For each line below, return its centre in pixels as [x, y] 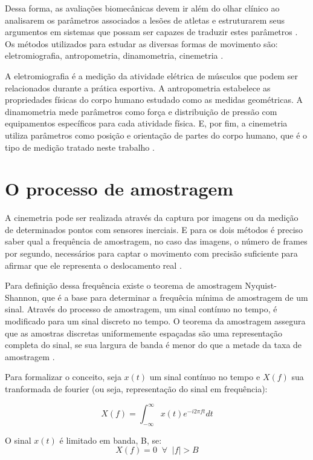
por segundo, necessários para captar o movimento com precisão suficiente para [151, 253]
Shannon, [22, 297]
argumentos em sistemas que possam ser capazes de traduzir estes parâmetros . [151, 32]
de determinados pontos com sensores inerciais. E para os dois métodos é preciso [154, 229]
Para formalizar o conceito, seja [63, 377]
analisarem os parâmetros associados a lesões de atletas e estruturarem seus [145, 20]
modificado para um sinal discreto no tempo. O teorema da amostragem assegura [155, 321]
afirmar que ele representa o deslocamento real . [93, 265]
